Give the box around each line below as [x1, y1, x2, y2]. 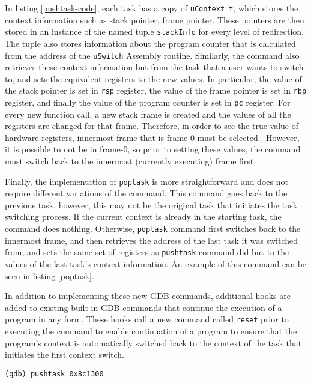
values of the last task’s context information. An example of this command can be [5, 257, 307, 270]
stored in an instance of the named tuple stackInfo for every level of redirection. [5, 25, 304, 38]
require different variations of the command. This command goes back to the [5, 187, 288, 199]
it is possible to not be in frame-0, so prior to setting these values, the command [5, 143, 301, 155]
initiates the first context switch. [5, 348, 124, 361]
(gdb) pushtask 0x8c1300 [5, 369, 104, 378]
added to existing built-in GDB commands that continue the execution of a [5, 301, 282, 313]
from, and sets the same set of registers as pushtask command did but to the [5, 246, 289, 258]
